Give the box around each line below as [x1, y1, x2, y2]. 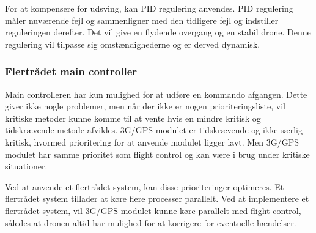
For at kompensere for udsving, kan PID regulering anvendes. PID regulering [5, 2, 293, 14]
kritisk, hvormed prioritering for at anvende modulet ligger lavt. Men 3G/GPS [5, 135, 299, 148]
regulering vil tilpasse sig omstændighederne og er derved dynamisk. [5, 37, 260, 50]
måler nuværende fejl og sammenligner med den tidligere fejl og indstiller [5, 13, 279, 26]
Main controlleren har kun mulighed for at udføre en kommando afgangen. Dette [5, 87, 307, 100]
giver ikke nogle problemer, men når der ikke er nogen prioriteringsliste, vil [5, 100, 286, 113]
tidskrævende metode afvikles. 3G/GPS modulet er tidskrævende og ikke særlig [5, 124, 303, 136]
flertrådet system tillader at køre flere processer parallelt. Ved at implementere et [5, 192, 309, 205]
